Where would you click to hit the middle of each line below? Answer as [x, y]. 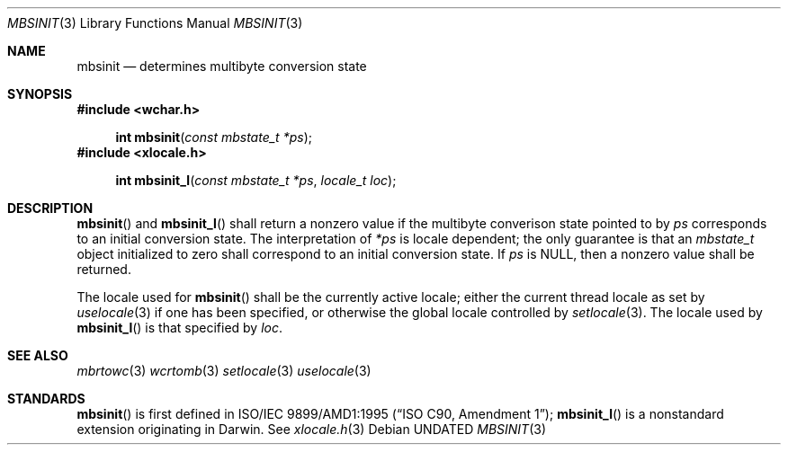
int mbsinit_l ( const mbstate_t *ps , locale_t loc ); [256, 180]
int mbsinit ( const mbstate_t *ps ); [214, 137]
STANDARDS [46, 399]
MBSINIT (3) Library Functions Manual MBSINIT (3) [155, 23]
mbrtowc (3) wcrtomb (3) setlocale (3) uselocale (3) [224, 371]
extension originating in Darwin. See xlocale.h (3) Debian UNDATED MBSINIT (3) [312, 429]
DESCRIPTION [50, 208]
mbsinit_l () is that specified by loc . [180, 328]
